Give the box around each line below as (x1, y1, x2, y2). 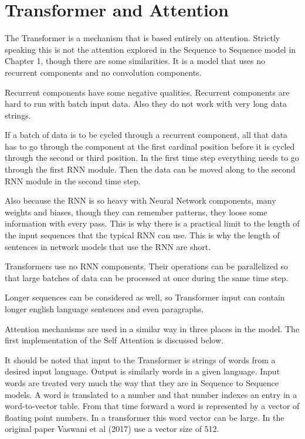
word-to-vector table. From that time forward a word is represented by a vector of (5, 400, 300, 412)
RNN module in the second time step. (5, 174, 141, 187)
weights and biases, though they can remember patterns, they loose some (5, 205, 267, 218)
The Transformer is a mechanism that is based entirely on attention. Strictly (5, 32, 280, 44)
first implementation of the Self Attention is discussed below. (5, 334, 223, 346)
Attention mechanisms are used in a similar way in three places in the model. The (5, 322, 300, 335)
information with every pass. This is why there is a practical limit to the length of (5, 217, 300, 229)
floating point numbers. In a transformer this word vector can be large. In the (5, 411, 284, 423)
